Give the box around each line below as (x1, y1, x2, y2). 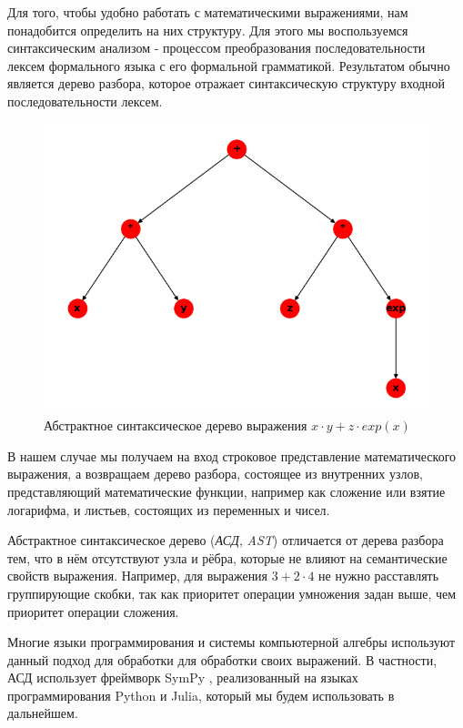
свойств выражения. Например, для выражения (7, 566, 268, 585)
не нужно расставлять (318, 566, 439, 585)
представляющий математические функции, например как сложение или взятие (7, 481, 446, 500)
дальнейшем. (7, 703, 78, 723)
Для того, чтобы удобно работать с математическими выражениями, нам (7, 3, 408, 21)
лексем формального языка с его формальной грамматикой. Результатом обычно (7, 56, 450, 75)
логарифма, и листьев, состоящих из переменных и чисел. (7, 500, 330, 519)
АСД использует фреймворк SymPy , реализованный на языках (7, 668, 358, 687)
